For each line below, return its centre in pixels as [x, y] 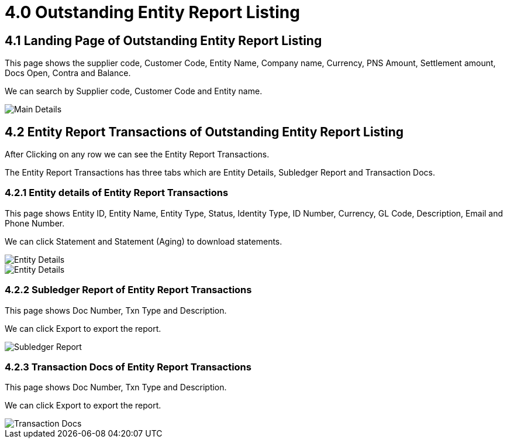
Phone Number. [35, 223]
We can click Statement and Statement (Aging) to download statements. [144, 241]
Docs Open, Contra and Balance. [68, 73]
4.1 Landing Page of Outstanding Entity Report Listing [163, 40]
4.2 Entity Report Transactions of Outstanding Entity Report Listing [204, 132]
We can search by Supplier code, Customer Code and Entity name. [134, 91]
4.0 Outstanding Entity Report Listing [152, 12]
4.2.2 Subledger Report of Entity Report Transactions [128, 290]
